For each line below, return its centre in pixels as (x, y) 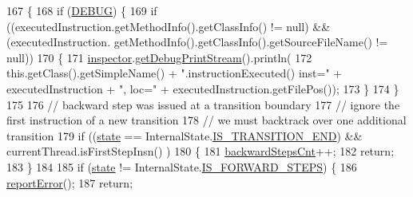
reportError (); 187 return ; (70, 182)
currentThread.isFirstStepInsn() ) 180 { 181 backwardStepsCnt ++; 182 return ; (201, 151)
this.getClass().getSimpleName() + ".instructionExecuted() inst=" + (175, 73)
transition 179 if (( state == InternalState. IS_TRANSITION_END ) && (185, 135)
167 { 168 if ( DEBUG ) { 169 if (82, 10)
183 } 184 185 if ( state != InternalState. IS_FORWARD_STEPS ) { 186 (182, 166)
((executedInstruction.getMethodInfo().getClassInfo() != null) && (169, 26)
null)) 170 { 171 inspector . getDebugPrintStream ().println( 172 (159, 57)
